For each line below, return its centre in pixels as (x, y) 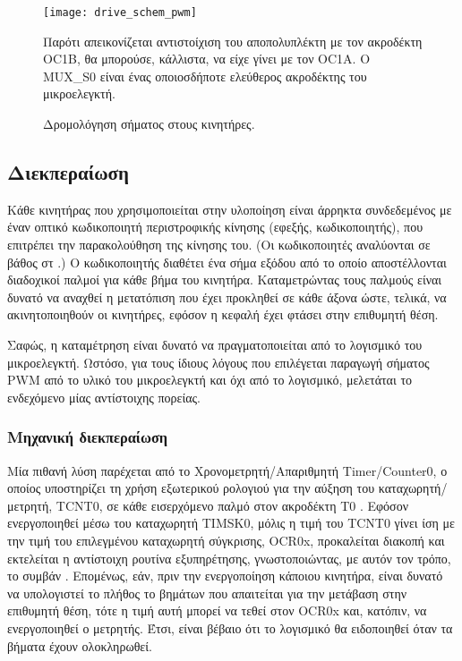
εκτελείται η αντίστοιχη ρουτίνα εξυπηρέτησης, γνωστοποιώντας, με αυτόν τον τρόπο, (229, 558)
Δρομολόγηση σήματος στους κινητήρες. (149, 124)
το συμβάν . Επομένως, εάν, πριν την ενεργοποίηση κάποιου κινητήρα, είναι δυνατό (225, 576)
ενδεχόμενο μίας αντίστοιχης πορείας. (104, 397)
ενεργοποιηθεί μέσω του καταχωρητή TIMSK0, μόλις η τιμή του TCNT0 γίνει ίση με (231, 523)
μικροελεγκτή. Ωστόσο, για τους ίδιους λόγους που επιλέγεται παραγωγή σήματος (218, 362)
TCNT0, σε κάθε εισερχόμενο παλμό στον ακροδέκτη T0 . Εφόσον (232, 505)
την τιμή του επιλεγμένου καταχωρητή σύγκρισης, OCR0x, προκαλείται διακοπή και (226, 540)
